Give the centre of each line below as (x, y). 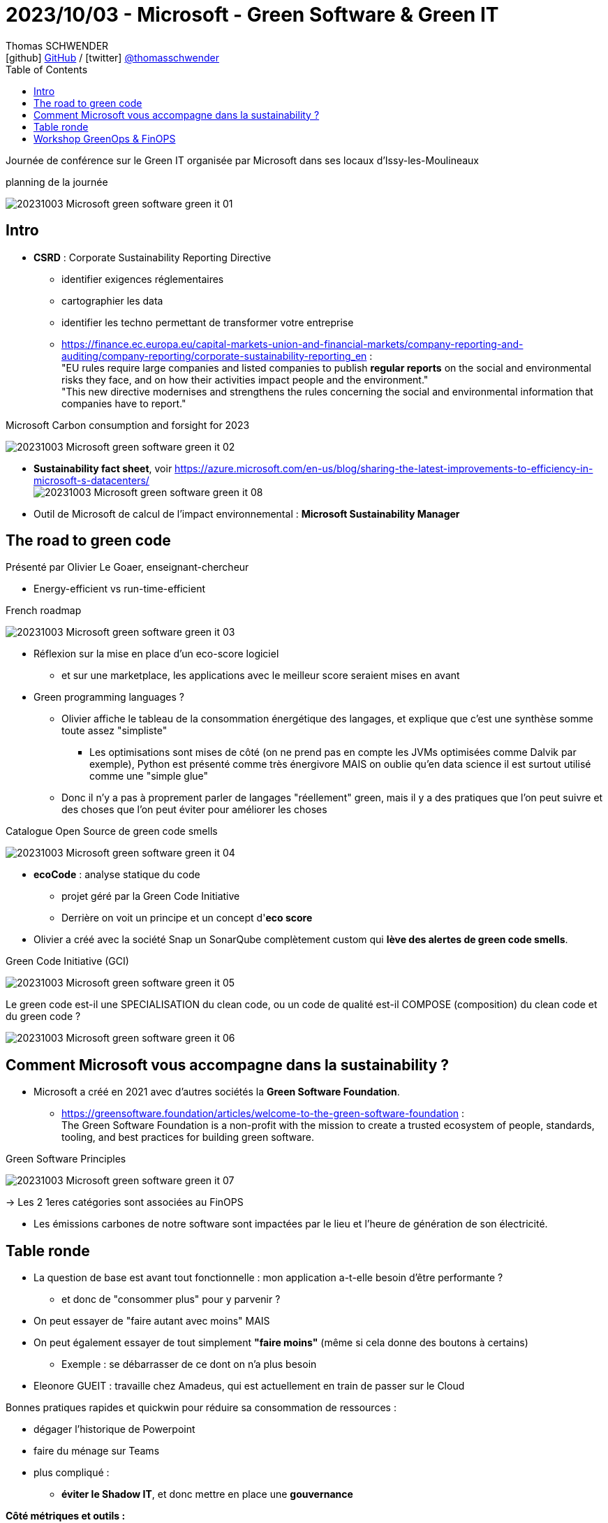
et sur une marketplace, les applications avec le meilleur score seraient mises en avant (261, 676)
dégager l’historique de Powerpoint (114, 1429)
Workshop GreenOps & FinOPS (105, 138)
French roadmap (44, 611)
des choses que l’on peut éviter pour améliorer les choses (194, 810)
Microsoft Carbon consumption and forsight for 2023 (128, 425)
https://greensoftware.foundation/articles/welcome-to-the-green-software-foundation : (263, 1114)
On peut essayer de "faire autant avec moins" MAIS (152, 1321)
